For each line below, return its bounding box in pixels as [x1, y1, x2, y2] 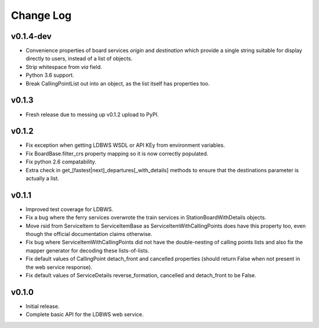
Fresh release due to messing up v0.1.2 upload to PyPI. [25, 111, 159, 118]
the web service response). [25, 263, 93, 271]
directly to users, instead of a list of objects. [25, 55, 133, 62]
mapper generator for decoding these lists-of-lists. [25, 247, 149, 254]
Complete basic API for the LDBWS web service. [25, 311, 144, 318]
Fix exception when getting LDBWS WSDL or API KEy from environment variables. [25, 142, 226, 149]
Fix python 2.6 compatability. [25, 158, 97, 165]
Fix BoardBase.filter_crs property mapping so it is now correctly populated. [25, 150, 209, 157]
